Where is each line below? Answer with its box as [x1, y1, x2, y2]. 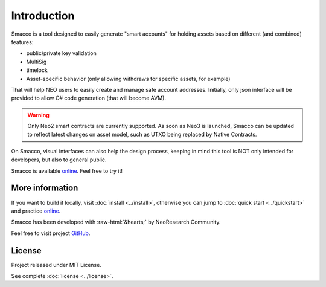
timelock [26, 66, 48, 74]
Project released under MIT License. [11, 261, 102, 268]
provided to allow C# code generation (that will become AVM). [11, 94, 166, 102]
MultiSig [26, 58, 47, 65]
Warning [27, 111, 50, 118]
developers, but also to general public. [11, 156, 107, 163]
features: [11, 38, 34, 45]
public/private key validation [26, 50, 97, 57]
